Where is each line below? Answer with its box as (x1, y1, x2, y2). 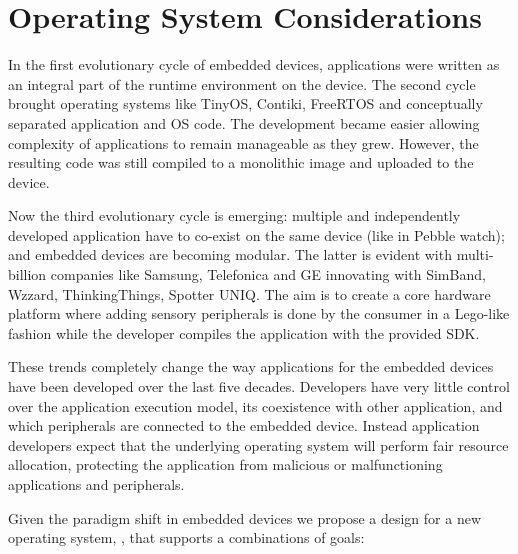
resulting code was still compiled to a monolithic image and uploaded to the (8, 152, 474, 173)
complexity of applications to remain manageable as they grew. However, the (8, 132, 479, 153)
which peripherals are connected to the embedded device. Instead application (8, 415, 480, 436)
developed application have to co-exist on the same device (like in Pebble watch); (8, 224, 505, 245)
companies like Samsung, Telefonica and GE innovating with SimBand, (50, 264, 486, 285)
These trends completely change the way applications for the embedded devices (8, 356, 494, 377)
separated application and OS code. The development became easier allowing (8, 112, 480, 133)
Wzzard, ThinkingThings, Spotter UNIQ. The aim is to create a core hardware (8, 283, 491, 304)
